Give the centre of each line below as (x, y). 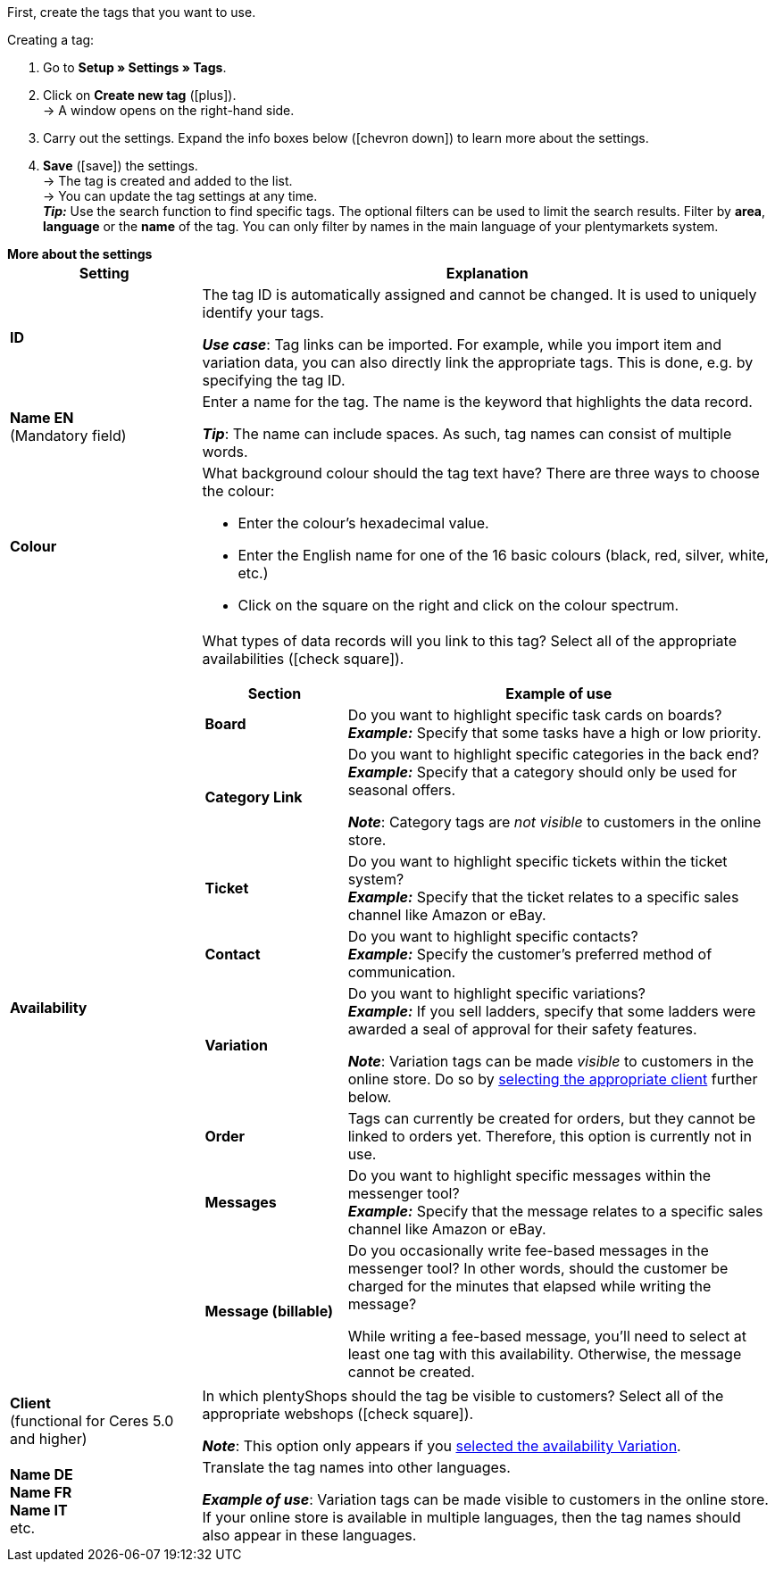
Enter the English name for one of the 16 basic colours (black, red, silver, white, (504, 555)
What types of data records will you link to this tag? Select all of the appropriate (469, 641)
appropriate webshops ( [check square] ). (338, 1414)
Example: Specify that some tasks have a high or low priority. (554, 733)
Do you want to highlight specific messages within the (529, 1175)
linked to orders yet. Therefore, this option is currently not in (550, 1136)
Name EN (42, 418)
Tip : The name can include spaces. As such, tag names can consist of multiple (467, 434)
